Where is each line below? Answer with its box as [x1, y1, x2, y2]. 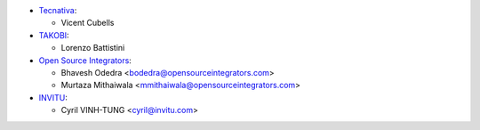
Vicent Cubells [60, 18, 115, 28]
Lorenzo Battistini [60, 43, 125, 53]
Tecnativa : [38, 5, 77, 15]
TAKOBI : [38, 29, 70, 40]
